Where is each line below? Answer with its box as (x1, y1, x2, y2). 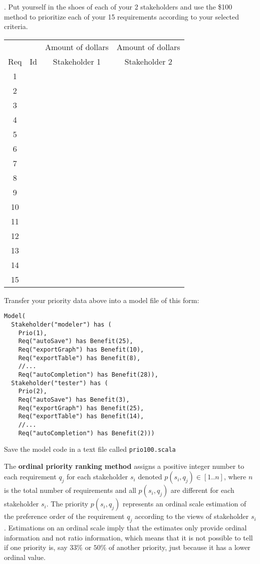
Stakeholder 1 (53, 55, 101, 67)
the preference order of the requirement (4, 511, 125, 521)
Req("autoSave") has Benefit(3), (18, 396, 130, 403)
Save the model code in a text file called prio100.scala (4, 444, 176, 454)
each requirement (4, 471, 57, 482)
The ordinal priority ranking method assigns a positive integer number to (4, 460, 244, 471)
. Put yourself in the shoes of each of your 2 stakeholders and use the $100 (4, 2, 232, 12)
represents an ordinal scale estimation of (122, 498, 246, 509)
